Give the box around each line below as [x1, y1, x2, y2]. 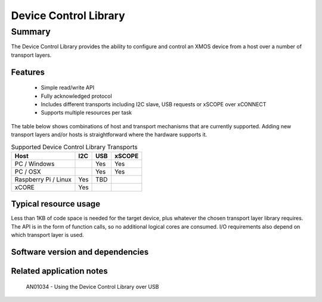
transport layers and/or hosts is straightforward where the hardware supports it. [11, 131, 208, 138]
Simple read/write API [41, 84, 95, 91]
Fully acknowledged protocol [41, 93, 113, 100]
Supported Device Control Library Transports [11, 143, 138, 151]
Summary [11, 26, 51, 37]
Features [11, 67, 45, 77]
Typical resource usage [11, 199, 101, 209]
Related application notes [11, 266, 108, 276]
